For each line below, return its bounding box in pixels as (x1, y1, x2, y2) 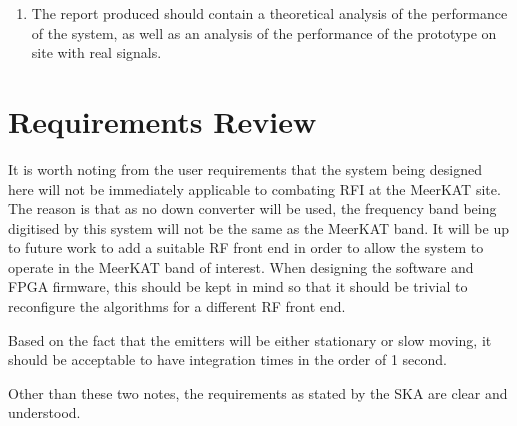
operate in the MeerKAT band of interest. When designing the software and (8, 256, 474, 277)
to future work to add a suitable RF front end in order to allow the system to (8, 237, 484, 258)
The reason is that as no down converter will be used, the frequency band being (8, 198, 497, 219)
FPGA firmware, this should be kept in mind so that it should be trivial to (8, 276, 468, 297)
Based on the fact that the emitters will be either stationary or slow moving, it (8, 329, 492, 350)
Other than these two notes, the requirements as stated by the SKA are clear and (8, 382, 508, 403)
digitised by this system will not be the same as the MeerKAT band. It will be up (8, 217, 509, 238)
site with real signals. (31, 42, 162, 63)
